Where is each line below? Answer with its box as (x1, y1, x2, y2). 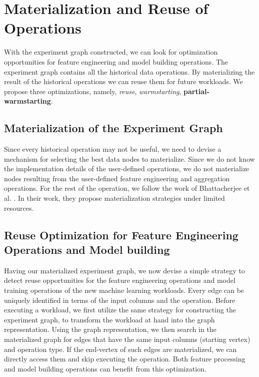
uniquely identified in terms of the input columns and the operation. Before (4, 294, 235, 305)
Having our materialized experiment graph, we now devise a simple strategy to (4, 265, 245, 275)
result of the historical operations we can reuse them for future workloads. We (4, 76, 243, 87)
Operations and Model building (4, 242, 170, 257)
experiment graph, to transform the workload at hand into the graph (4, 314, 215, 324)
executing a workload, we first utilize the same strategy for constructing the (4, 304, 236, 315)
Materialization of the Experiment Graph (4, 120, 223, 136)
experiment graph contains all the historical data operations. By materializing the (4, 66, 255, 77)
